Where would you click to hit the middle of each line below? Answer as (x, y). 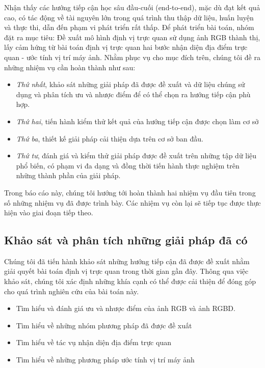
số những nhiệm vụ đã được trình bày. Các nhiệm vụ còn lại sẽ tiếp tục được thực (132, 202)
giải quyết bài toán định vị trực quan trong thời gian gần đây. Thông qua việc (126, 271)
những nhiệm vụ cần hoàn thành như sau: (70, 67)
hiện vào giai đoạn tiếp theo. (49, 213)
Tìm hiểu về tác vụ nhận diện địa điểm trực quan (94, 342)
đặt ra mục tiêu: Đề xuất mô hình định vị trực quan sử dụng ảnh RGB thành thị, (132, 37)
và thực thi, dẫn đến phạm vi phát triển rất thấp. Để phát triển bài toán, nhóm (129, 27)
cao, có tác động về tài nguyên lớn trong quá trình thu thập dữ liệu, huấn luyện (129, 17)
